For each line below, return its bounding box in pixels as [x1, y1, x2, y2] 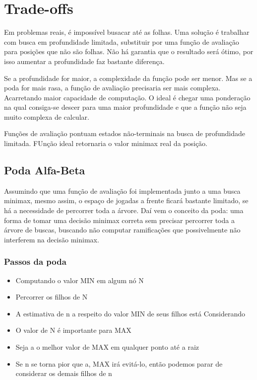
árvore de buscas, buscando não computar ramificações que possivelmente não [4, 225, 241, 235]
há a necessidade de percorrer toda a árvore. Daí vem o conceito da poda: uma [4, 205, 244, 216]
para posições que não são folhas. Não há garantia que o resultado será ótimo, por [4, 46, 254, 57]
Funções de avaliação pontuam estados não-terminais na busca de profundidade [4, 128, 246, 139]
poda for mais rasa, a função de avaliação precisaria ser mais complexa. [4, 82, 221, 93]
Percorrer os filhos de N [15, 292, 88, 302]
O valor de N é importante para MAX [15, 325, 131, 335]
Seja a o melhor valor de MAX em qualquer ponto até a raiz [15, 342, 199, 352]
